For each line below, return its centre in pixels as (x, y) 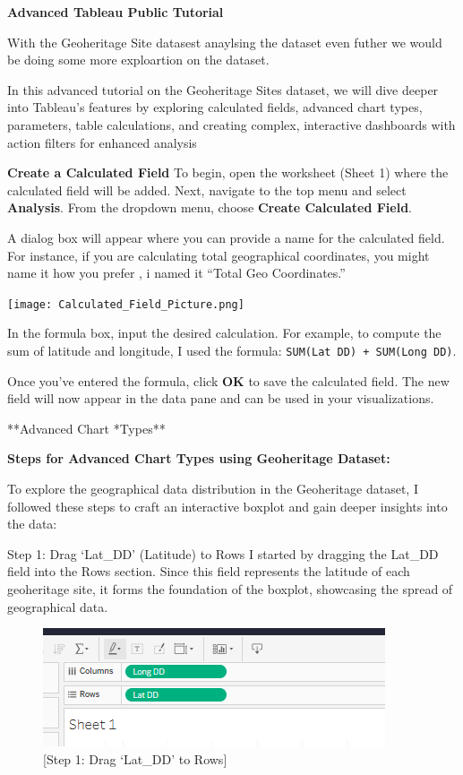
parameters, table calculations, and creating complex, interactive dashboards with (231, 124)
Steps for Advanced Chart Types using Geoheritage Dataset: (199, 458)
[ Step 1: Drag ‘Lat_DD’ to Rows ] (135, 758)
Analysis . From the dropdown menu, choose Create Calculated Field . (210, 207)
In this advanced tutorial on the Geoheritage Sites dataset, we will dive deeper (223, 89)
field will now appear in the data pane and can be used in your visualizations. (221, 398)
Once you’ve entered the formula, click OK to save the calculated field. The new (228, 380)
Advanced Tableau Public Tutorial (116, 12)
